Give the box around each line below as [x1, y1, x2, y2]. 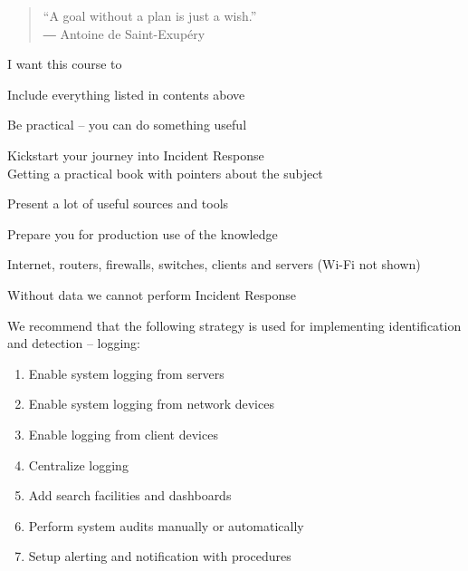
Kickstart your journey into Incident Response [7, 145, 264, 164]
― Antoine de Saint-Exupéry [43, 24, 205, 43]
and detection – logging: [7, 334, 141, 353]
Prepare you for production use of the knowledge [7, 224, 278, 243]
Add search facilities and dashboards [28, 486, 232, 505]
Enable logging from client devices [28, 424, 218, 443]
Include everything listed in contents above [7, 84, 245, 103]
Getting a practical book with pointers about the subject [7, 163, 323, 182]
